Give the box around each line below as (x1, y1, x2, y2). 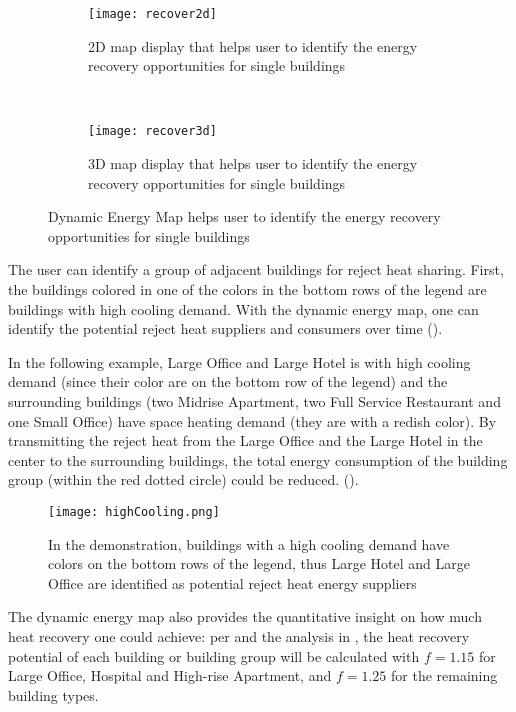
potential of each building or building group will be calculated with (8, 645, 420, 666)
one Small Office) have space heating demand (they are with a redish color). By (8, 410, 497, 431)
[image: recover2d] (88, 7, 217, 21)
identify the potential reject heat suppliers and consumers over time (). (8, 318, 443, 339)
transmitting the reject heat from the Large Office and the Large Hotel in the (8, 430, 483, 451)
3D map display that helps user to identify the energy (88, 153, 418, 174)
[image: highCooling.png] (48, 505, 220, 519)
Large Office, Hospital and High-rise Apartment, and (8, 665, 332, 686)
